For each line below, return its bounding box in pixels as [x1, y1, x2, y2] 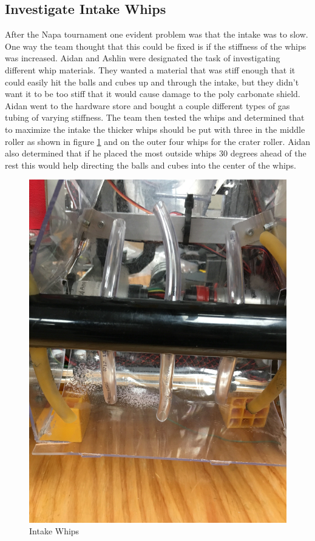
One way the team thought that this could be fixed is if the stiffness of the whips [5, 39, 307, 52]
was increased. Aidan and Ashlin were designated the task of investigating [5, 52, 280, 64]
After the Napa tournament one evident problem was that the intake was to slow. [5, 28, 308, 41]
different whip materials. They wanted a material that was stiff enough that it [5, 63, 296, 76]
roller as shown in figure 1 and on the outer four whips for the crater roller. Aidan [5, 135, 311, 147]
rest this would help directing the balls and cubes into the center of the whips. [5, 158, 297, 171]
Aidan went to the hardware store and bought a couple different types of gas [5, 99, 290, 112]
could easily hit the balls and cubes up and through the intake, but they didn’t [5, 75, 299, 88]
